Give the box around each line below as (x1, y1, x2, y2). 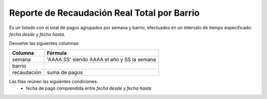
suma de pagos (46, 69, 83, 76)
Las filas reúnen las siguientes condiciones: (9, 78, 98, 84)
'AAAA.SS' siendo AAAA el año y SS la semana (46, 56, 156, 63)
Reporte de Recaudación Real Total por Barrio (9, 7, 200, 18)
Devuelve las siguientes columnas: (9, 40, 80, 46)
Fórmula (46, 49, 67, 56)
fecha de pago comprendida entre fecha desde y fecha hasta (26, 85, 152, 91)
